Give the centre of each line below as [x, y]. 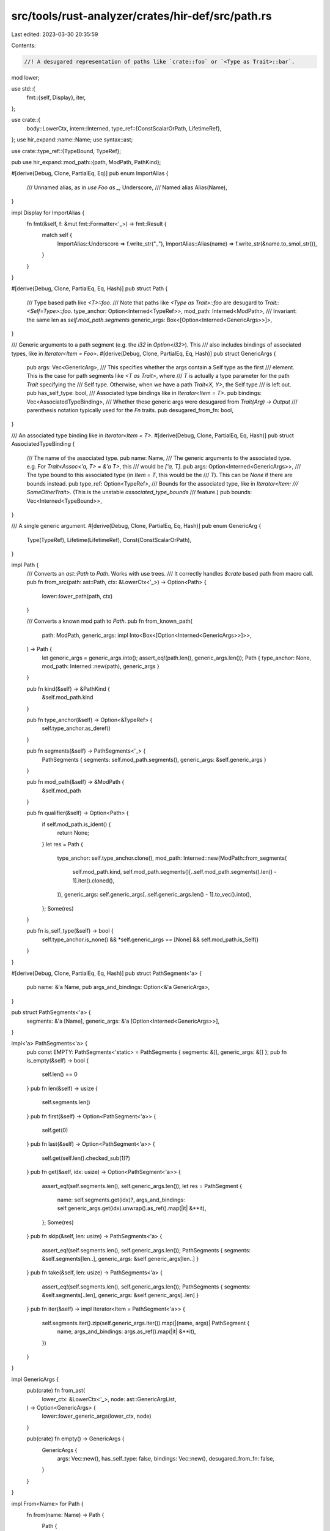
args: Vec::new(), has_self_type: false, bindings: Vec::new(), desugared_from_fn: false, [166, 1458]
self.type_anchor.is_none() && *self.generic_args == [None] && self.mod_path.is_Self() [150, 939]
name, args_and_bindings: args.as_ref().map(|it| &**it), [127, 1331]
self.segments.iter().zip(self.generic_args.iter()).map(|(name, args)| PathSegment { [146, 1323]
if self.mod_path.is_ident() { [76, 824]
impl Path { [25, 565]
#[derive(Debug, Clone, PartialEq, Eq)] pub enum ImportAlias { [90, 173]
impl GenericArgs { [35, 1379]
